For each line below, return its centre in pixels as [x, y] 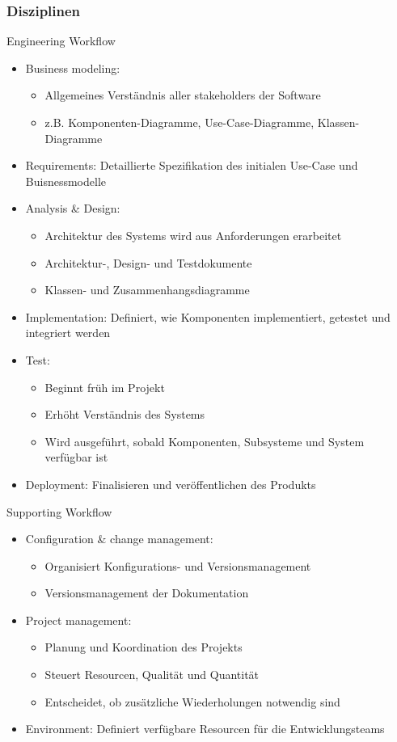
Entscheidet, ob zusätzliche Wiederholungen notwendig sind [192, 701]
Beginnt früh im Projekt [105, 387]
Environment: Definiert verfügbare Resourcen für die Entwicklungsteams [205, 729]
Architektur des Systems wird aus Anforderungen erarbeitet [193, 235]
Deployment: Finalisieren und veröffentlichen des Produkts [171, 484]
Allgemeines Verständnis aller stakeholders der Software [183, 95]
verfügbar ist [76, 457]
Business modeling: [73, 67]
